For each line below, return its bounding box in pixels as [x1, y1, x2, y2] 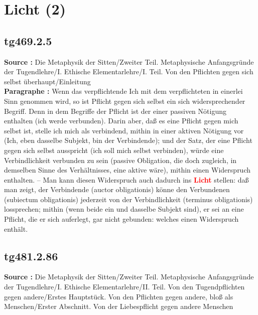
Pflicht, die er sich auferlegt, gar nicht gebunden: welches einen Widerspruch [4, 214, 239, 224]
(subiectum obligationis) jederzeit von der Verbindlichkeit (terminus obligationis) [4, 194, 253, 204]
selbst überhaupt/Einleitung [4, 76, 91, 86]
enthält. [4, 223, 28, 234]
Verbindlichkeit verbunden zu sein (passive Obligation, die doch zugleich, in [4, 154, 237, 165]
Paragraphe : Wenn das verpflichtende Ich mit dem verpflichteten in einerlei [4, 86, 243, 96]
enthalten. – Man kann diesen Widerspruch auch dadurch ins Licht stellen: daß [4, 174, 249, 185]
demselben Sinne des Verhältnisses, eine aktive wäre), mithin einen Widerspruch [4, 165, 251, 175]
